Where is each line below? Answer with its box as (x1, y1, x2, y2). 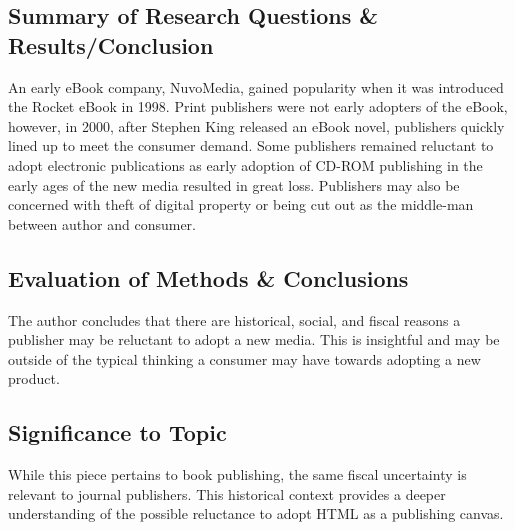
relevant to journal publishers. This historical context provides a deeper (8, 483, 446, 504)
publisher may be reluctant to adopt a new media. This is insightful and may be (8, 329, 500, 350)
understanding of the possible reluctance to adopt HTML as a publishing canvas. (8, 503, 504, 524)
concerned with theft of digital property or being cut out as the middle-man (8, 194, 474, 215)
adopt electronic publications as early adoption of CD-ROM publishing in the (8, 154, 483, 175)
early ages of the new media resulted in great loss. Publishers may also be (8, 174, 460, 195)
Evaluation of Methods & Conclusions (8, 262, 409, 293)
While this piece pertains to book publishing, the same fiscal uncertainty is (8, 464, 467, 485)
